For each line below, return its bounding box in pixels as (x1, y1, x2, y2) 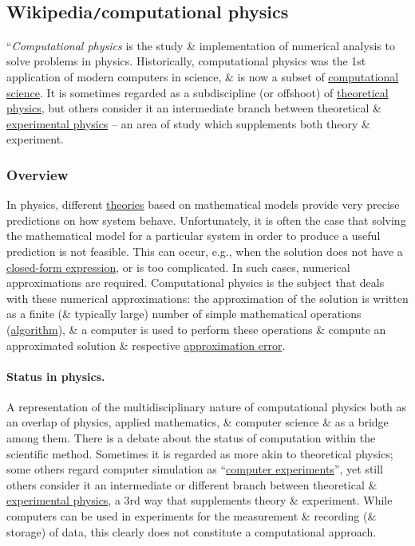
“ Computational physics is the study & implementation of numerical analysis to (6, 37, 395, 53)
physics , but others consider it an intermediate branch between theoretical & (6, 100, 381, 116)
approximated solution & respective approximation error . (6, 336, 286, 353)
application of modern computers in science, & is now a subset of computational (6, 68, 399, 84)
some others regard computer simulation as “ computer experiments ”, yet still (6, 461, 383, 477)
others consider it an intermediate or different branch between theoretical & (6, 476, 377, 493)
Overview (6, 164, 69, 184)
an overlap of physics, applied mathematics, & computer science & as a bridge (6, 414, 389, 430)
